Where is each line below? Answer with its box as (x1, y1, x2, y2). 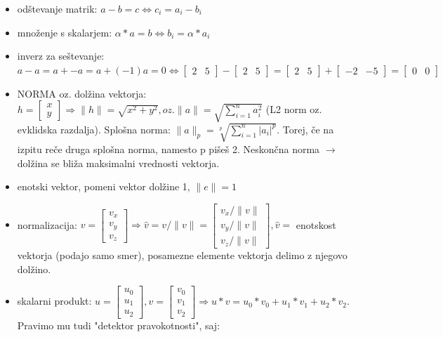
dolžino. (17, 261, 51, 276)
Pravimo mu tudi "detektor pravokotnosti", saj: (17, 317, 220, 332)
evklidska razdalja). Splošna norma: (17, 121, 171, 136)
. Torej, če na (277, 121, 334, 136)
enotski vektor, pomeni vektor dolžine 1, (17, 179, 190, 194)
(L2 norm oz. (265, 102, 322, 117)
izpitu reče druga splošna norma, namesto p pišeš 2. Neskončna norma (17, 141, 320, 156)
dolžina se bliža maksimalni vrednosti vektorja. (17, 155, 220, 170)
